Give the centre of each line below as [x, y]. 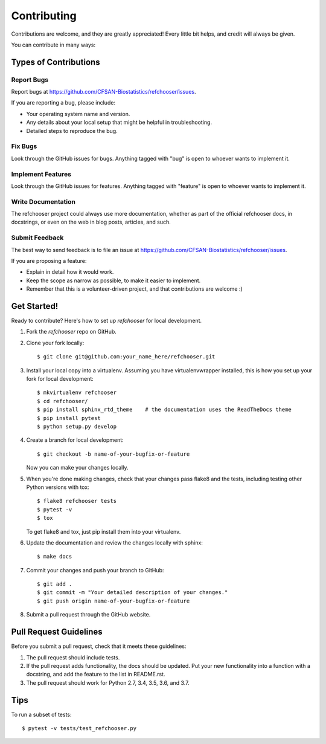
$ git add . [55, 584]
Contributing [44, 16]
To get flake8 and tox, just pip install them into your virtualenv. [104, 531]
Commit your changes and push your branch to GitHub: [95, 570]
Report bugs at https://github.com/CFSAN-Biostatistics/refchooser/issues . [104, 92]
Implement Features [41, 174]
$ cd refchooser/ [62, 401]
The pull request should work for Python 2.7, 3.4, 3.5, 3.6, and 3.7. [108, 682]
